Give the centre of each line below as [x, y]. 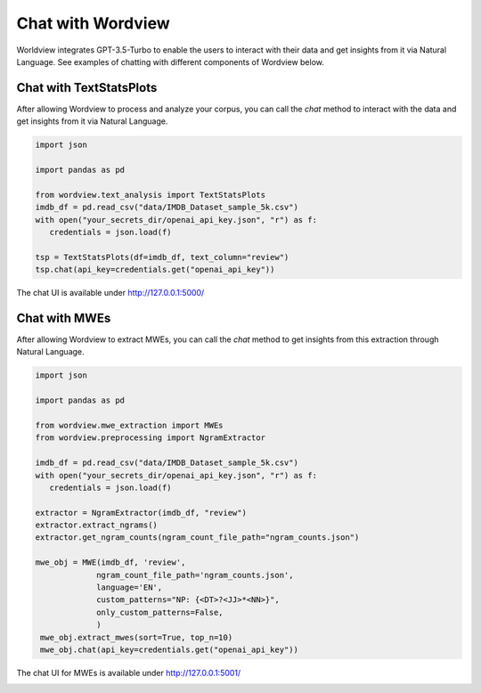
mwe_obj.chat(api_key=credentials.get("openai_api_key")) [169, 649]
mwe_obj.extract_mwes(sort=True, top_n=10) [137, 637]
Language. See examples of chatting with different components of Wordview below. [171, 61]
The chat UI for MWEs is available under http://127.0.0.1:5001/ [129, 673]
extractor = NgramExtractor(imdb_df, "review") [141, 513]
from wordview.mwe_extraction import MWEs [129, 425]
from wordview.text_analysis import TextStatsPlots [151, 195]
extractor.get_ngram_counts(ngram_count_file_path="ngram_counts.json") [197, 538]
